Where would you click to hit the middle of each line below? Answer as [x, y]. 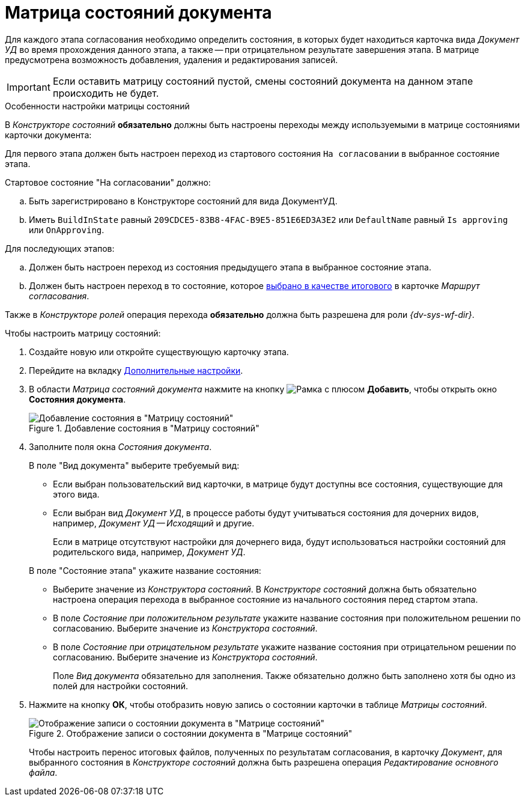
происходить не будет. [106, 93]
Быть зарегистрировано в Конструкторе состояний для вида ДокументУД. [183, 201]
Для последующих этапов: [60, 248]
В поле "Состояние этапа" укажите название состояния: [145, 570]
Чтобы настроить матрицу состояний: [83, 333]
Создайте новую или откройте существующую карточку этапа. [159, 352]
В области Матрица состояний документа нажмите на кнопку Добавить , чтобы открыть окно [263, 389]
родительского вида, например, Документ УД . [149, 552]
